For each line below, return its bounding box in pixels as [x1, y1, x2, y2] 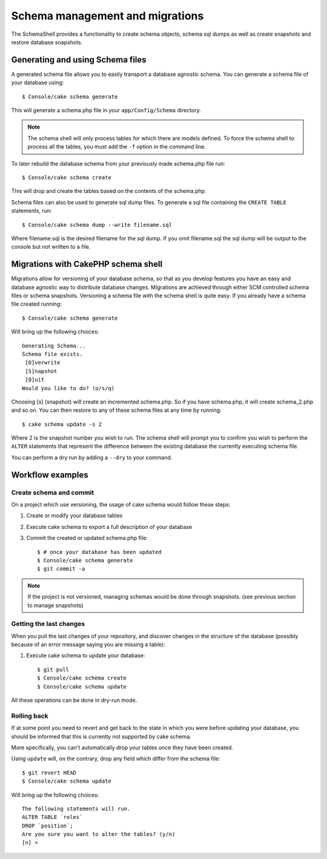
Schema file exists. [22, 351, 83, 357]
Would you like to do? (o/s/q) [22, 385, 115, 391]
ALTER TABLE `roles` [22, 814, 83, 821]
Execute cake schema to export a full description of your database [26, 523, 193, 530]
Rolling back [11, 712, 48, 720]
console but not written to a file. [11, 243, 91, 251]
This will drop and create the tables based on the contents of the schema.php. [11, 187, 206, 195]
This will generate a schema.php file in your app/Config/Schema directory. [11, 107, 201, 114]
